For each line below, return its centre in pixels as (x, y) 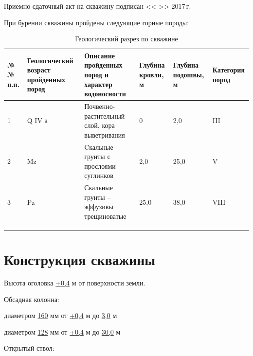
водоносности (105, 94)
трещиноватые (105, 216)
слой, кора (99, 125)
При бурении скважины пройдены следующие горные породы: (97, 22)
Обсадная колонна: (32, 299)
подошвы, (189, 74)
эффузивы (99, 206)
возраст (39, 70)
